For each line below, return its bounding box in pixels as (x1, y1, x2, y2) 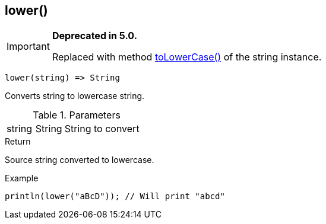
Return (5, 136, 31, 147)
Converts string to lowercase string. (5, 91, 145, 101)
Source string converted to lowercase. (5, 155, 154, 165)
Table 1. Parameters (33, 109, 121, 121)
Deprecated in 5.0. (52, 30, 137, 42)
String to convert (64, 123, 140, 135)
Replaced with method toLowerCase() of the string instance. (52, 51, 322, 63)
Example (5, 173, 39, 184)
